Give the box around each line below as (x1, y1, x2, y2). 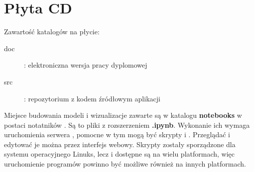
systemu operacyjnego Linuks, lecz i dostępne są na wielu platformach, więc (4, 149, 235, 159)
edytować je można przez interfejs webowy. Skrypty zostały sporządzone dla (4, 139, 236, 149)
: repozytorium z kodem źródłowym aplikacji (24, 93, 160, 103)
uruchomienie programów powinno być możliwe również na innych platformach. (4, 159, 246, 169)
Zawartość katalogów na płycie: (4, 26, 100, 37)
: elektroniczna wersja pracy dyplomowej (24, 60, 147, 70)
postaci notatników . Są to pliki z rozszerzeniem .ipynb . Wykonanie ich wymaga (4, 119, 250, 130)
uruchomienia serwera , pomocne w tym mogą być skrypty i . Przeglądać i (4, 129, 230, 140)
